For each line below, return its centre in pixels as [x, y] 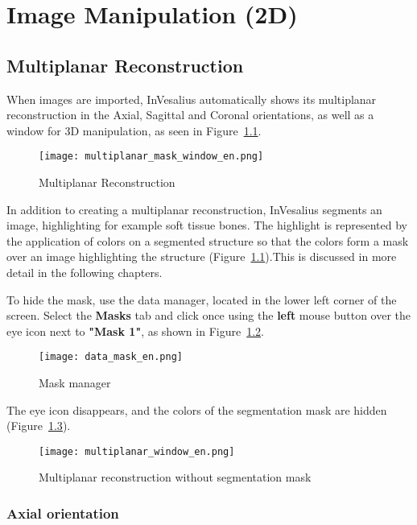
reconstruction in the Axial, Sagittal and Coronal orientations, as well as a [190, 115]
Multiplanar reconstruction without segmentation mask [175, 477]
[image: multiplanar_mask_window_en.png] [151, 157]
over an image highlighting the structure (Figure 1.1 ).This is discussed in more [202, 256]
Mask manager [75, 383]
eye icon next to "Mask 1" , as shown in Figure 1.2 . [135, 331]
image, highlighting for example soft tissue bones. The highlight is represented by [207, 225]
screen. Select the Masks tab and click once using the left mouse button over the [209, 315]
